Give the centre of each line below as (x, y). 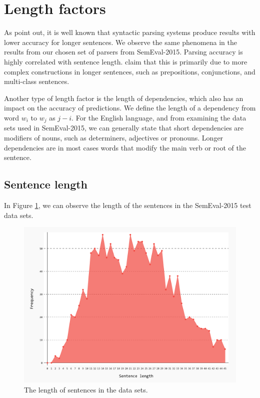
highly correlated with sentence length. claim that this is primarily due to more (126, 61)
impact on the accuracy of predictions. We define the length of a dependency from (130, 108)
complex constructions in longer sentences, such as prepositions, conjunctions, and (130, 71)
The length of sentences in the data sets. (86, 389)
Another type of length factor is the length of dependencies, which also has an (124, 98)
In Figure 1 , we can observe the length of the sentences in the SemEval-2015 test (128, 205)
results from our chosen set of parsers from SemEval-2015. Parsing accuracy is (123, 52)
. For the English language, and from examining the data (159, 117)
